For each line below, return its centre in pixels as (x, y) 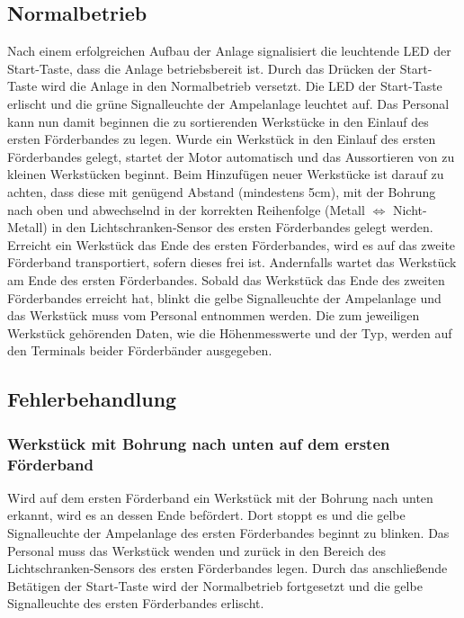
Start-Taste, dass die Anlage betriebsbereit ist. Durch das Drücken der (201, 68)
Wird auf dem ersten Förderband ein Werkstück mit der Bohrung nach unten (220, 497)
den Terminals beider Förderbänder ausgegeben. (140, 350)
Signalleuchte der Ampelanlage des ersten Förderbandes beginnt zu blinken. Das (228, 533)
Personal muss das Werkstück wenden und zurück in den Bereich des (196, 550)
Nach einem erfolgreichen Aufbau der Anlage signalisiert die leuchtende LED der (229, 51)
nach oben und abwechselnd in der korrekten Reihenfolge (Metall (186, 209)
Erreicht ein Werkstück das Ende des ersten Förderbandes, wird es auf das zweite (232, 244)
